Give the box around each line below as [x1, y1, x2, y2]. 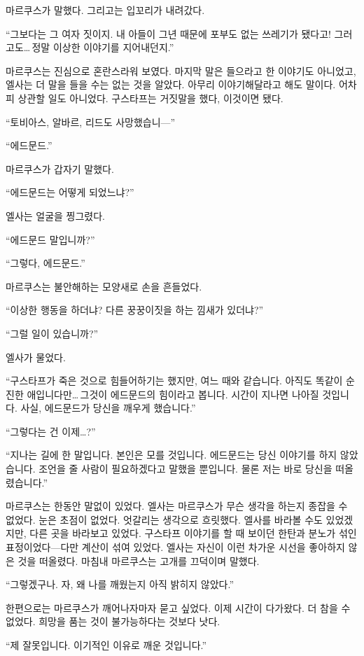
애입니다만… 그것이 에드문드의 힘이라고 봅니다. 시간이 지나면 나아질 [27, 386, 319, 401]
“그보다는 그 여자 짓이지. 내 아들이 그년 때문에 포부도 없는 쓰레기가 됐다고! [6, 26, 331, 41]
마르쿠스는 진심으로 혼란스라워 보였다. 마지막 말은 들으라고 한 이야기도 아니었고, [6, 63, 356, 78]
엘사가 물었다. [6, 349, 66, 364]
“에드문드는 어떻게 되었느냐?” [6, 185, 134, 200]
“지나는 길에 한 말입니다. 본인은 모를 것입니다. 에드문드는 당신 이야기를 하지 [6, 447, 337, 462]
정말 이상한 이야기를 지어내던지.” [31, 40, 174, 55]
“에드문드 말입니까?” [6, 232, 95, 246]
